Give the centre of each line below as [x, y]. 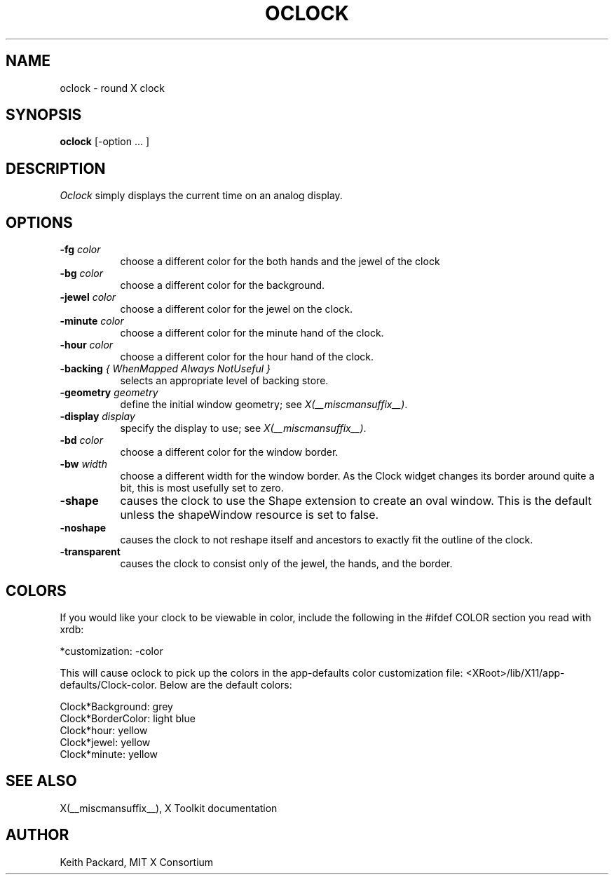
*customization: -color [111, 651]
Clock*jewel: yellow [105, 742]
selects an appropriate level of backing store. [224, 381]
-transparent [90, 552]
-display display [97, 417]
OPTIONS [39, 222]
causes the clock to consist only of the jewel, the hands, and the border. [286, 564]
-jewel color [88, 297]
